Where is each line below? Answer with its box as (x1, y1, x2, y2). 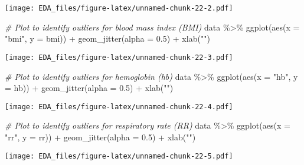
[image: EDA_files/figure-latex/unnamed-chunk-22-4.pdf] (5, 102, 233, 111)
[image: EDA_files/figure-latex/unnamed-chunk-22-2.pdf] (5, 4, 233, 12)
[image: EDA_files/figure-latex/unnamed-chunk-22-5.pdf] (5, 151, 233, 160)
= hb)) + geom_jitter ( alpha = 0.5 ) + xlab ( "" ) (5, 82, 174, 94)
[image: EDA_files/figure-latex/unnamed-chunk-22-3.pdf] (5, 53, 233, 62)
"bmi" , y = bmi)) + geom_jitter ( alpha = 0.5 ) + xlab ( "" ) (5, 32, 210, 45)
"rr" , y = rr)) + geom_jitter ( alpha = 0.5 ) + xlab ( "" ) (5, 130, 196, 143)
